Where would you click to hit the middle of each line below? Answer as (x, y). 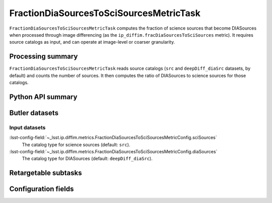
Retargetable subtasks (46, 173)
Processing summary (44, 57)
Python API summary (43, 97)
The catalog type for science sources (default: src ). (76, 144)
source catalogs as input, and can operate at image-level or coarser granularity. (92, 42)
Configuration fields (42, 189)
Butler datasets (34, 113)
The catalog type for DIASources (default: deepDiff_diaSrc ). (87, 159)
